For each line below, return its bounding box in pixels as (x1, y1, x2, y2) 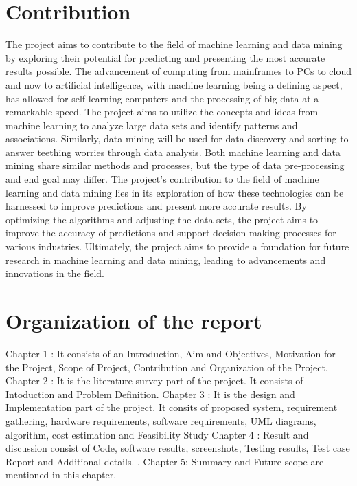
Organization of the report (5, 307, 262, 334)
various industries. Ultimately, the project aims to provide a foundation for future (5, 239, 349, 254)
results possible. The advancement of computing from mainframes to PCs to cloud (5, 64, 352, 78)
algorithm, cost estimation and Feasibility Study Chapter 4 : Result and (5, 427, 309, 441)
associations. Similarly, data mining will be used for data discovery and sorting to (5, 131, 349, 146)
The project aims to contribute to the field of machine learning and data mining (5, 37, 343, 52)
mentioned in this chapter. (5, 467, 117, 482)
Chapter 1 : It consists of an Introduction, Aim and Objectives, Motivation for (5, 346, 336, 360)
